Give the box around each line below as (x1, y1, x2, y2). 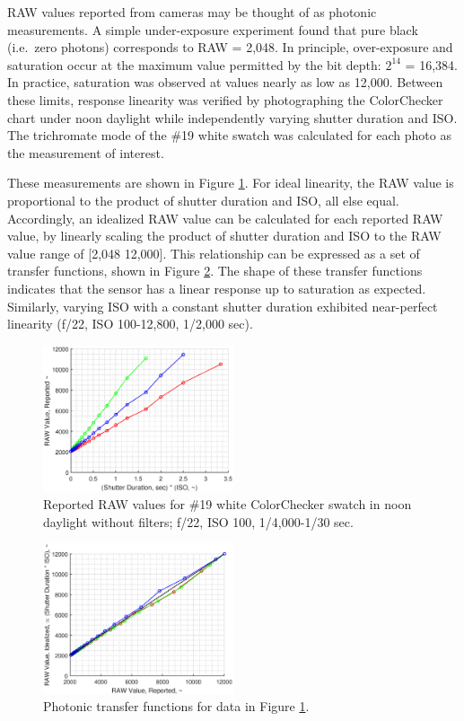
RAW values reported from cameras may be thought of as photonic (7, 3, 377, 21)
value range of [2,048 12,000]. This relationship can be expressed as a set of (7, 243, 420, 262)
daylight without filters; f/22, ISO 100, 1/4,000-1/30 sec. (43, 512, 354, 531)
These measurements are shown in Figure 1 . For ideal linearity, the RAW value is (7, 173, 454, 192)
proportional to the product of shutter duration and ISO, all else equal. (7, 190, 399, 209)
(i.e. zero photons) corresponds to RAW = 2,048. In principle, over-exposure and (7, 38, 453, 57)
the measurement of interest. (7, 143, 164, 162)
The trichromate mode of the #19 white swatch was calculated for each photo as (7, 126, 451, 145)
